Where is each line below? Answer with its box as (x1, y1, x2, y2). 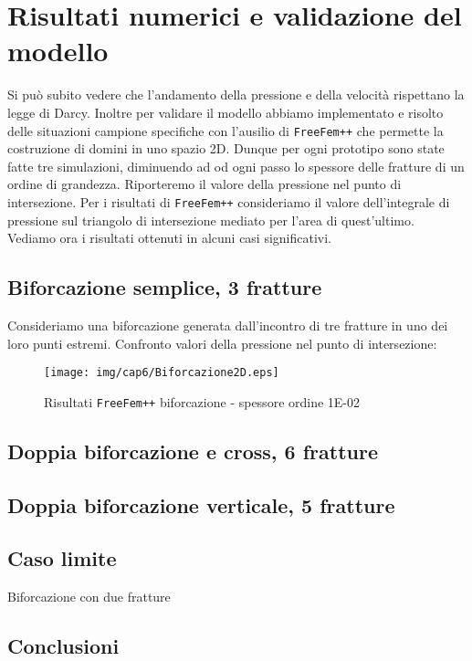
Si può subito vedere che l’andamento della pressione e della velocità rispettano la (7, 85, 465, 104)
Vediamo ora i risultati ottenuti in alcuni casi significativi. (7, 228, 332, 247)
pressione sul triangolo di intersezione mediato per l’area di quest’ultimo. (7, 210, 414, 229)
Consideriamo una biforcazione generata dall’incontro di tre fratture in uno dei (7, 315, 448, 334)
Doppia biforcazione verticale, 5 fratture (7, 490, 395, 519)
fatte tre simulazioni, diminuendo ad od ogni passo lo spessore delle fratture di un (7, 156, 465, 175)
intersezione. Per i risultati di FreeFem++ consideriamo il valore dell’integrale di (7, 192, 450, 211)
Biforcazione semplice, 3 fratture (7, 273, 322, 301)
